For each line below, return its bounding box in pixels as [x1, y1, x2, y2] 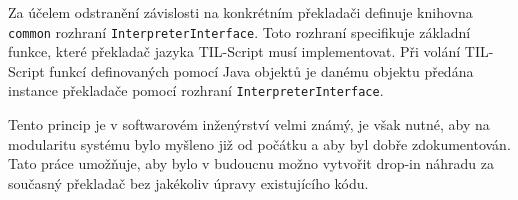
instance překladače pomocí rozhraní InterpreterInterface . [8, 80, 384, 101]
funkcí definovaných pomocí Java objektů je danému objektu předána [49, 60, 474, 81]
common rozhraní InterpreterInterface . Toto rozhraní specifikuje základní [8, 21, 471, 42]
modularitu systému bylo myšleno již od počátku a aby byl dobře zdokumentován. [8, 133, 511, 154]
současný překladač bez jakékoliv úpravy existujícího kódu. [8, 172, 369, 193]
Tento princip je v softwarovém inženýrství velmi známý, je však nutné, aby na [8, 114, 490, 135]
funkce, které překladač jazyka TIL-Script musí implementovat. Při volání [8, 41, 461, 62]
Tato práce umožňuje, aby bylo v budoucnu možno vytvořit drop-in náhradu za [8, 153, 494, 174]
